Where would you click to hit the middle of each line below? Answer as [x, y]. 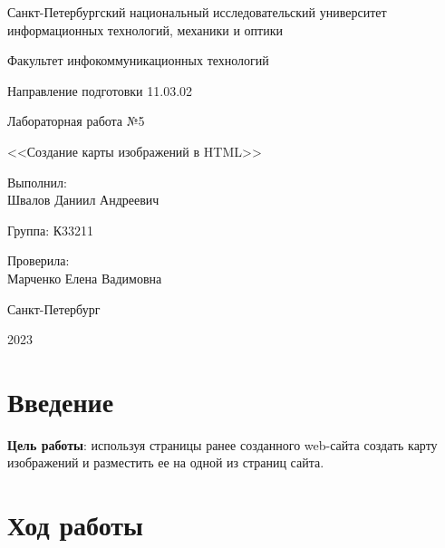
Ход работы [75, 525]
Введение [61, 401]
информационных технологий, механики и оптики [145, 29]
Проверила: [39, 260]
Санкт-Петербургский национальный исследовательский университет [197, 12]
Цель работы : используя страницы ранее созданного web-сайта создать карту [222, 444]
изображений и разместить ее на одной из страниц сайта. [166, 462]
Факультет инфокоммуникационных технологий [138, 60]
